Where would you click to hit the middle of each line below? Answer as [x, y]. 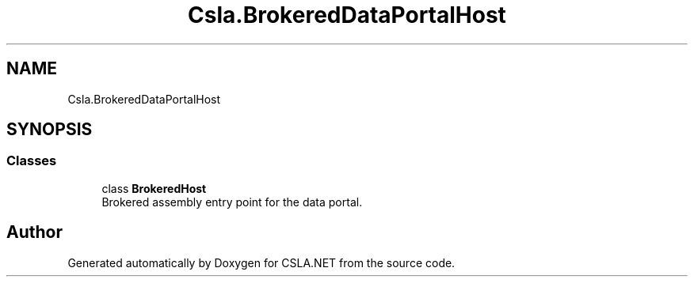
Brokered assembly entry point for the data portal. [232, 202]
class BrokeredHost [154, 188]
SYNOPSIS [50, 130]
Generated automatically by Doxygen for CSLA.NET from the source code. [261, 262]
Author [34, 232]
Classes [32, 161]
